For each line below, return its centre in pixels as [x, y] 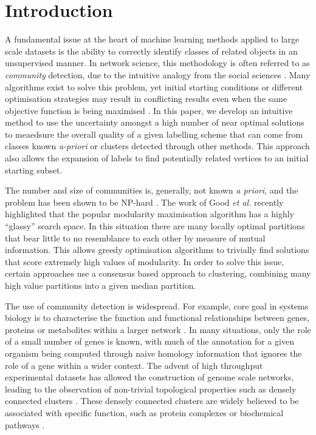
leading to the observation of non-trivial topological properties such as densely [151, 389]
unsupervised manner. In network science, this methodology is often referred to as [157, 63]
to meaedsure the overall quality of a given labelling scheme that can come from [154, 134]
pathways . [25, 424]
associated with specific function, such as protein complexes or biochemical [144, 412]
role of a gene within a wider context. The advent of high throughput [134, 365]
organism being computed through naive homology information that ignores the [153, 353]
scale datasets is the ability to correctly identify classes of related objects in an [151, 51]
